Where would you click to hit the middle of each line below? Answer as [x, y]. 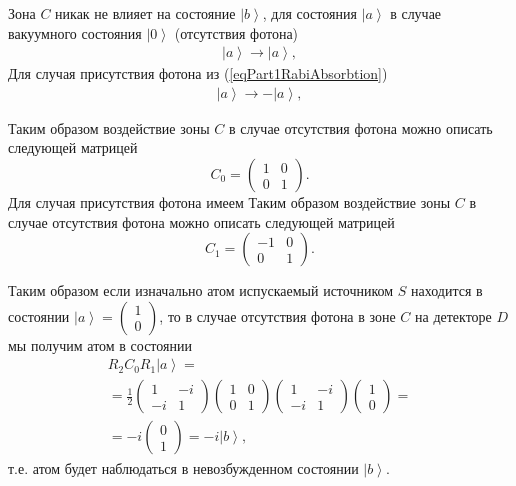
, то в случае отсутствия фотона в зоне [277, 315]
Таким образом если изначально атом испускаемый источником [201, 290]
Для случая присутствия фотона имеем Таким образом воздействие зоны [229, 202]
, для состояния [309, 13]
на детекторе [453, 315]
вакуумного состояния [75, 32]
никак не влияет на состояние [145, 13]
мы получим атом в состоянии [100, 344]
